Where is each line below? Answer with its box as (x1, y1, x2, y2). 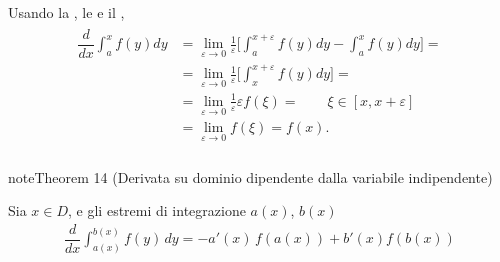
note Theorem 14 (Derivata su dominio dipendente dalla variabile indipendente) (8, 166, 493, 187)
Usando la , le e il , (8, 2, 125, 22)
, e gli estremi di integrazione (68, 200, 246, 221)
